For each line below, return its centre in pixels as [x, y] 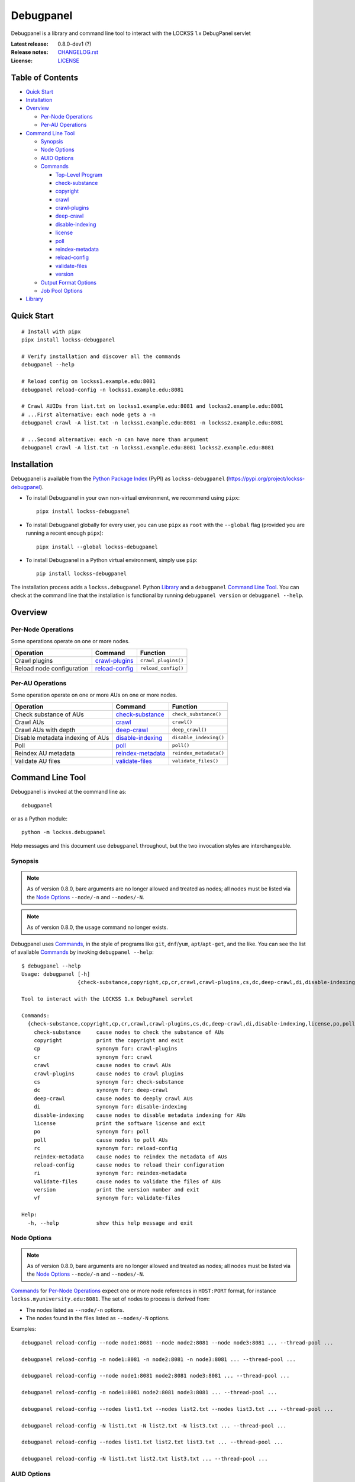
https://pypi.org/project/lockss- [266, 479]
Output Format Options [69, 282]
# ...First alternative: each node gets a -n [89, 414]
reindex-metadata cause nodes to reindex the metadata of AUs [130, 1157]
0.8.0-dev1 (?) [75, 44]
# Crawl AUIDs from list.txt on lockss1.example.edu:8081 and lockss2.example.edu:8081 [153, 406]
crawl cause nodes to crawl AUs [102, 1065]
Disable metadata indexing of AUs [62, 737]
